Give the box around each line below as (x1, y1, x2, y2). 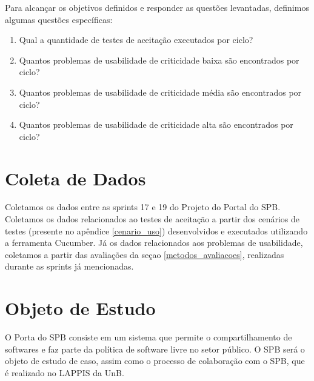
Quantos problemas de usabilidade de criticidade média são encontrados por (19, 85, 302, 98)
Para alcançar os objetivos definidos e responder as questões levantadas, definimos (5, 1, 309, 13)
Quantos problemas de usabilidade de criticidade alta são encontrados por (19, 118, 293, 131)
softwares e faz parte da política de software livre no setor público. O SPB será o (5, 342, 305, 355)
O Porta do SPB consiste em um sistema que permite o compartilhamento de (5, 331, 292, 343)
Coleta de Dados (5, 165, 146, 190)
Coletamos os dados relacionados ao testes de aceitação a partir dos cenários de (5, 213, 300, 225)
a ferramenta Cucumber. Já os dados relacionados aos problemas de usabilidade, (5, 236, 303, 249)
